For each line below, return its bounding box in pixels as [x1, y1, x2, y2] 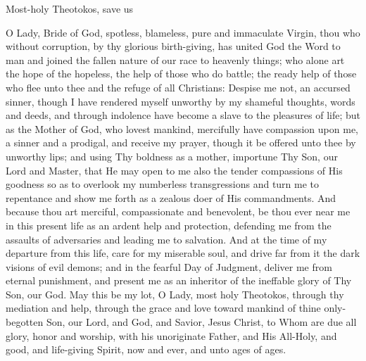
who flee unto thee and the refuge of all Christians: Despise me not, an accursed [6, 80, 351, 94]
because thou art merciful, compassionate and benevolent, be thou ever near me [6, 204, 351, 219]
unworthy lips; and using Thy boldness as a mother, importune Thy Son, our [6, 148, 338, 163]
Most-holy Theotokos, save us [6, 1, 134, 15]
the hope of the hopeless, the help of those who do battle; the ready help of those [6, 66, 357, 81]
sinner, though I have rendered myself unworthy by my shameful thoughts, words [6, 94, 355, 108]
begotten [6, 315, 44, 329]
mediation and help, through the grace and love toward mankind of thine [6, 300, 321, 315]
